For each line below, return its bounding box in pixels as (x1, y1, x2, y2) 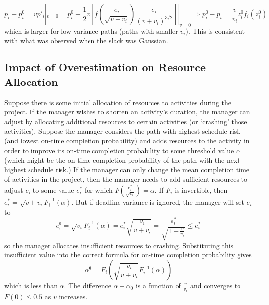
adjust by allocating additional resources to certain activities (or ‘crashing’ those (4, 116, 247, 126)
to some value (32, 184, 74, 194)
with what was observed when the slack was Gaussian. (4, 35, 168, 46)
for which (85, 184, 113, 194)
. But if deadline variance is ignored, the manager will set (71, 196, 244, 207)
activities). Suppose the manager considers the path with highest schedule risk (4, 126, 240, 136)
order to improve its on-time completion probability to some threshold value (4, 145, 234, 155)
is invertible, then (175, 184, 228, 194)
